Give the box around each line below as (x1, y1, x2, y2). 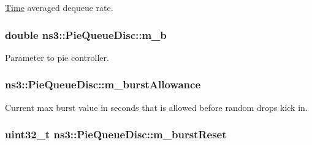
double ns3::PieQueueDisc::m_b (5, 27, 167, 42)
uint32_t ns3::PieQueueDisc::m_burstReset (5, 127, 227, 142)
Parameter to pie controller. (5, 51, 109, 63)
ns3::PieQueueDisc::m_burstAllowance (5, 77, 201, 92)
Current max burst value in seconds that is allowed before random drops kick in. (5, 101, 308, 113)
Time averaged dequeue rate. (5, 1, 113, 13)
